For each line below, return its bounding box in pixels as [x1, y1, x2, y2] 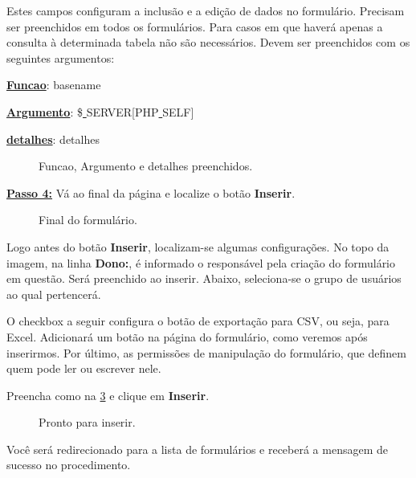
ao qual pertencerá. [6, 285, 101, 302]
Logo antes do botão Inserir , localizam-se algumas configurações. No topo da [6, 238, 389, 255]
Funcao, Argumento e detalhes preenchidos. [39, 157, 253, 174]
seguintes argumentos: [6, 49, 115, 66]
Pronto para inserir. [39, 414, 136, 431]
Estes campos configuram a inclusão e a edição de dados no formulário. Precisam [6, 2, 405, 18]
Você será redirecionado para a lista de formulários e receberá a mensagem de [6, 440, 389, 457]
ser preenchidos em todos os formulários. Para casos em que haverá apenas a [6, 18, 383, 35]
